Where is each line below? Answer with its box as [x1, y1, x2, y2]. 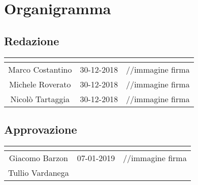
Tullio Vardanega [8, 166, 69, 178]
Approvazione [4, 121, 77, 137]
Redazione [4, 33, 59, 48]
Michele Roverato [9, 78, 71, 90]
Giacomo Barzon [9, 151, 68, 164]
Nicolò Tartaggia [10, 92, 70, 105]
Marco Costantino [8, 63, 72, 75]
